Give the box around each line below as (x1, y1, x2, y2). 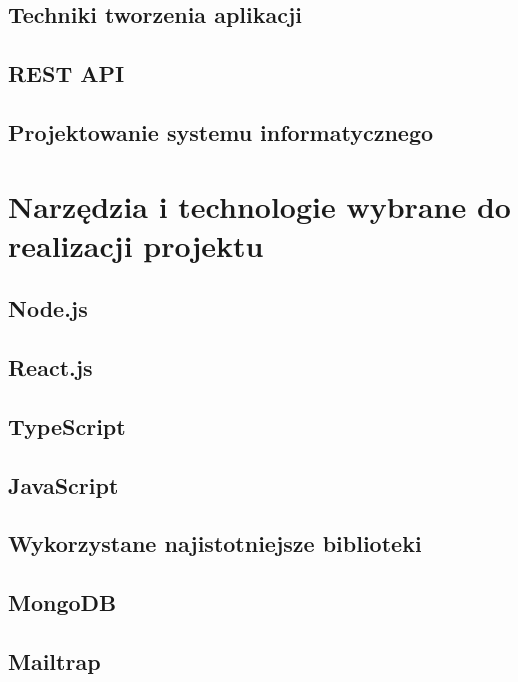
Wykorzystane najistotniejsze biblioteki (8, 528, 422, 559)
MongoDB (8, 587, 117, 618)
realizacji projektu (8, 224, 264, 265)
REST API (8, 58, 125, 89)
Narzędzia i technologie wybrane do (8, 185, 511, 226)
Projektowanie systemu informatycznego (8, 116, 434, 147)
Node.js (8, 293, 88, 324)
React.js (8, 352, 93, 383)
